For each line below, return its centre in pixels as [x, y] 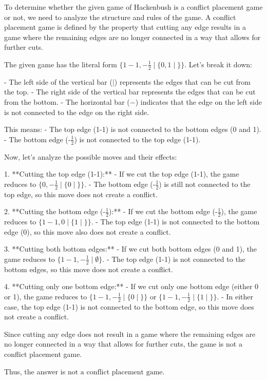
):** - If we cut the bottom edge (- [163, 211]
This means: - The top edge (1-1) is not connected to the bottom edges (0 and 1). [133, 129]
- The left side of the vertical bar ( [58, 81]
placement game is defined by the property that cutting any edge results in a [125, 27]
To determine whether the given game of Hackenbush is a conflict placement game [133, 7]
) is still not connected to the [205, 184]
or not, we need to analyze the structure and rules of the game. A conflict [120, 17]
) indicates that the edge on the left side [198, 101]
